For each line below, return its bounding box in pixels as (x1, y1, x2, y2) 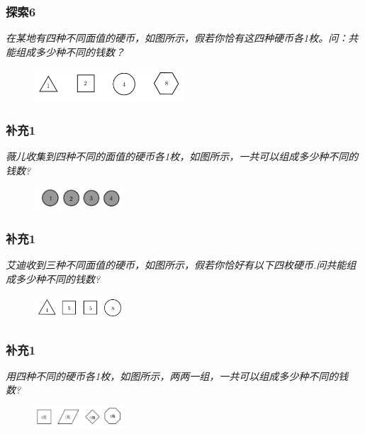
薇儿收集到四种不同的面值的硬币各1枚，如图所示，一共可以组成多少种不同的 (6, 149, 359, 163)
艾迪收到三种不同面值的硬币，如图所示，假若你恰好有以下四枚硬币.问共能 (6, 257, 347, 272)
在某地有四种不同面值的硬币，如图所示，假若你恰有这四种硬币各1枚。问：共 (6, 30, 359, 45)
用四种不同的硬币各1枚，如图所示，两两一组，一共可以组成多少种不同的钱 (6, 368, 349, 383)
